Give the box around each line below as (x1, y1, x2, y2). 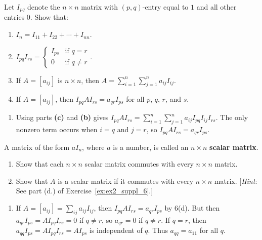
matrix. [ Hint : (214, 175, 257, 186)
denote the (27, 2, 60, 12)
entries (4, 12, 25, 22)
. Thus (148, 225, 168, 235)
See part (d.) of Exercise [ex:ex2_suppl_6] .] (16, 185, 153, 196)
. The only (215, 112, 248, 123)
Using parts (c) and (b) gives (16, 112, 109, 123)
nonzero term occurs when (16, 124, 98, 135)
